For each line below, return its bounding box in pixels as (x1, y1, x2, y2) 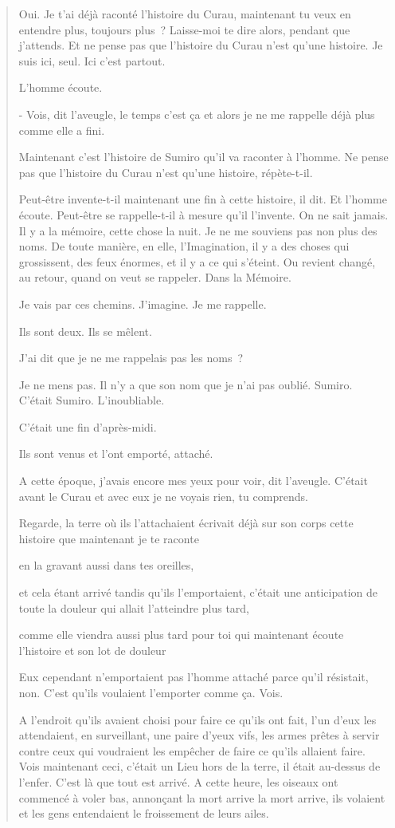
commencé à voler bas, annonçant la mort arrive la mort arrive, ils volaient (18, 789, 385, 806)
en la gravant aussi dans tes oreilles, (18, 557, 194, 574)
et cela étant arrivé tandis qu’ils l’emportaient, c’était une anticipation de (18, 584, 378, 601)
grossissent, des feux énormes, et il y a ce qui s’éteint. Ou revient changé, (18, 253, 376, 270)
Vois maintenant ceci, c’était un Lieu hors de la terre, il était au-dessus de (18, 758, 381, 775)
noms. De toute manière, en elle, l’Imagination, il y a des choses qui (18, 238, 350, 254)
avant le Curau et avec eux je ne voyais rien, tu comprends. (18, 487, 308, 504)
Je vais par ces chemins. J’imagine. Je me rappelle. (18, 295, 267, 312)
